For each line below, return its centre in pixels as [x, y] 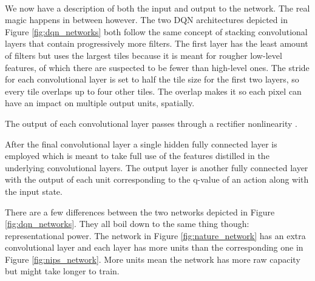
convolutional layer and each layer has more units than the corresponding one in [154, 247]
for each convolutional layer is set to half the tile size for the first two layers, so [152, 79]
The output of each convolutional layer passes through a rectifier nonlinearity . [151, 123]
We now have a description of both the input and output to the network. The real [157, 8]
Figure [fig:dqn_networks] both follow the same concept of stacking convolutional [156, 31]
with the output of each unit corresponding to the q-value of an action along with [157, 179]
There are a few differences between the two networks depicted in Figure [140, 212]
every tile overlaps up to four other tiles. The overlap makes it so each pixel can [153, 91]
